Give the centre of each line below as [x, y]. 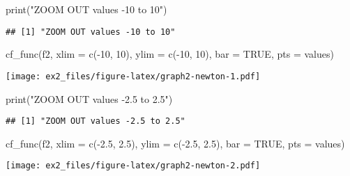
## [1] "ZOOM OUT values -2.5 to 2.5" [96, 121]
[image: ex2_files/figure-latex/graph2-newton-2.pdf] [133, 166]
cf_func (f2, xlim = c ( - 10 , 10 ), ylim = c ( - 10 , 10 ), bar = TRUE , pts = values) [170, 54]
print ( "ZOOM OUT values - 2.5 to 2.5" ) [89, 98]
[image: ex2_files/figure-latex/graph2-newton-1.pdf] [133, 76]
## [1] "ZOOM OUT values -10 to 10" [91, 32]
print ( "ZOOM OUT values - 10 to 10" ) [86, 9]
